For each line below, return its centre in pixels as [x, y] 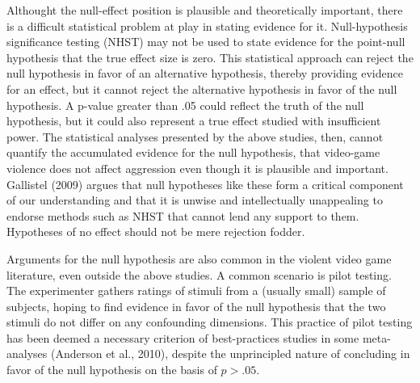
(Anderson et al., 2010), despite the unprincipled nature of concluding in [230, 354]
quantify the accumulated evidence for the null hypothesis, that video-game [193, 152]
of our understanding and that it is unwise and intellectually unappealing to [195, 200]
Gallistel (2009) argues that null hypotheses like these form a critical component [205, 184]
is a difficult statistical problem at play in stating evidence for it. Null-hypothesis [207, 25]
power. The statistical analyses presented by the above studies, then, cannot [195, 136]
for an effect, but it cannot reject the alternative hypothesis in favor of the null [202, 88]
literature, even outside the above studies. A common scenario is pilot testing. [199, 274]
